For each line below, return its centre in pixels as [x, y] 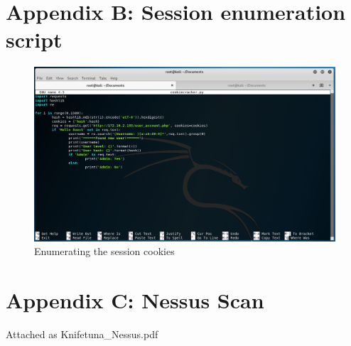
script [34, 39]
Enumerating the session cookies [104, 251]
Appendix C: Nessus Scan [135, 300]
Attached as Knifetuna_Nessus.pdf [82, 334]
